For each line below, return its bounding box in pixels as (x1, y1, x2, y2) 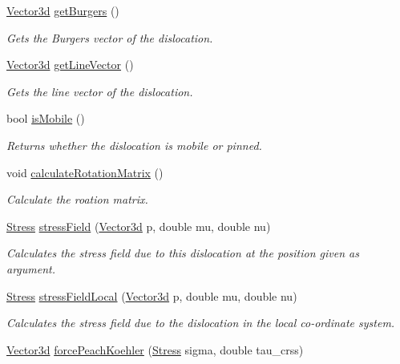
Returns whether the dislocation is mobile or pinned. (6, 136, 262, 153)
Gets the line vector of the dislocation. (6, 83, 193, 99)
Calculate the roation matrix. (6, 191, 148, 208)
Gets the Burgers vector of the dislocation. (6, 29, 213, 46)
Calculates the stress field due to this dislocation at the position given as (6, 245, 359, 261)
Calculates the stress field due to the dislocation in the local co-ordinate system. (6, 314, 395, 331)
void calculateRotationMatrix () (6, 164, 164, 180)
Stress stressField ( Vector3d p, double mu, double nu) (6, 217, 271, 234)
